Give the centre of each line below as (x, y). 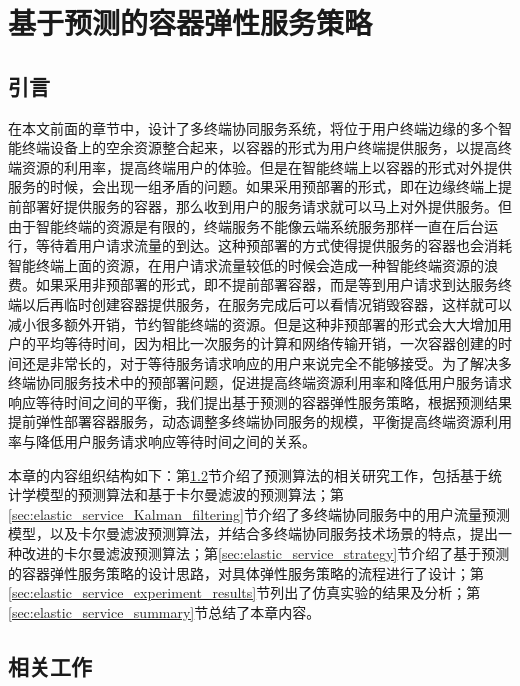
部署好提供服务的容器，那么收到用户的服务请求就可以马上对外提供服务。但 (266, 205)
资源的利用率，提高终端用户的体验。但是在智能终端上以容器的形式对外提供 (266, 166)
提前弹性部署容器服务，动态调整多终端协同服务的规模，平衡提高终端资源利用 (260, 421)
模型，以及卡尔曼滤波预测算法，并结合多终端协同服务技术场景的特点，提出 (253, 533)
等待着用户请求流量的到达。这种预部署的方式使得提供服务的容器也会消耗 (273, 245)
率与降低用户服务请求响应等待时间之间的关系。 (162, 441)
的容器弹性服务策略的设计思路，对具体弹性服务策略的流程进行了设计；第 (246, 572)
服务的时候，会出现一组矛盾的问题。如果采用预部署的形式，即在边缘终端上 (253, 186)
